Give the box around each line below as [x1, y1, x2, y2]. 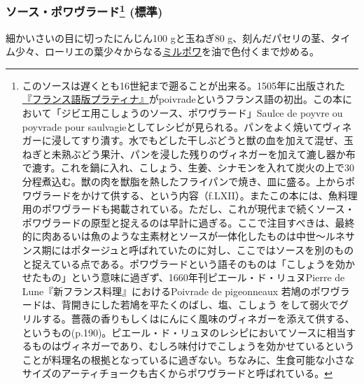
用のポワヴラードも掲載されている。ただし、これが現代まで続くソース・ [22, 201, 355, 216]
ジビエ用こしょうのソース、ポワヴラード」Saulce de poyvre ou [61, 106, 343, 120]
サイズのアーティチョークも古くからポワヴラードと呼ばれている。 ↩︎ [22, 366, 333, 381]
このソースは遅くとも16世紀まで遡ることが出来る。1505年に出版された [22, 78, 346, 92]
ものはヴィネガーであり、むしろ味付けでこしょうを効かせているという [31, 339, 355, 353]
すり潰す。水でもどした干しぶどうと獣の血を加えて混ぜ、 [80, 133, 344, 148]
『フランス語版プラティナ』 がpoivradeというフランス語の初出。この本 [22, 92, 343, 106]
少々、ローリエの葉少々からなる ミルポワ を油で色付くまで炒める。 [15, 44, 319, 59]
